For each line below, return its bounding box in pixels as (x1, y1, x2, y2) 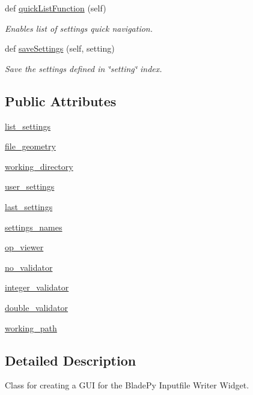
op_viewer (5, 241, 44, 253)
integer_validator (5, 281, 69, 294)
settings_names (5, 220, 62, 233)
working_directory (5, 160, 73, 172)
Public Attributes (5, 91, 117, 110)
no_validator (5, 261, 53, 273)
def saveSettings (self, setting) (5, 42, 115, 55)
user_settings (5, 180, 55, 193)
